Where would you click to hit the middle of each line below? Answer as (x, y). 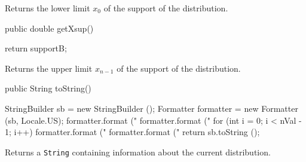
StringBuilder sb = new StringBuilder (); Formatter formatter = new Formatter (152, 108)
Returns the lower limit (48, 8)
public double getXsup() (49, 28)
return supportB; (36, 48)
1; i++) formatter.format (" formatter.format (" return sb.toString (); (132, 132)
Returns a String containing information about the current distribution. (138, 152)
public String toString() (48, 88)
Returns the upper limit (49, 68)
